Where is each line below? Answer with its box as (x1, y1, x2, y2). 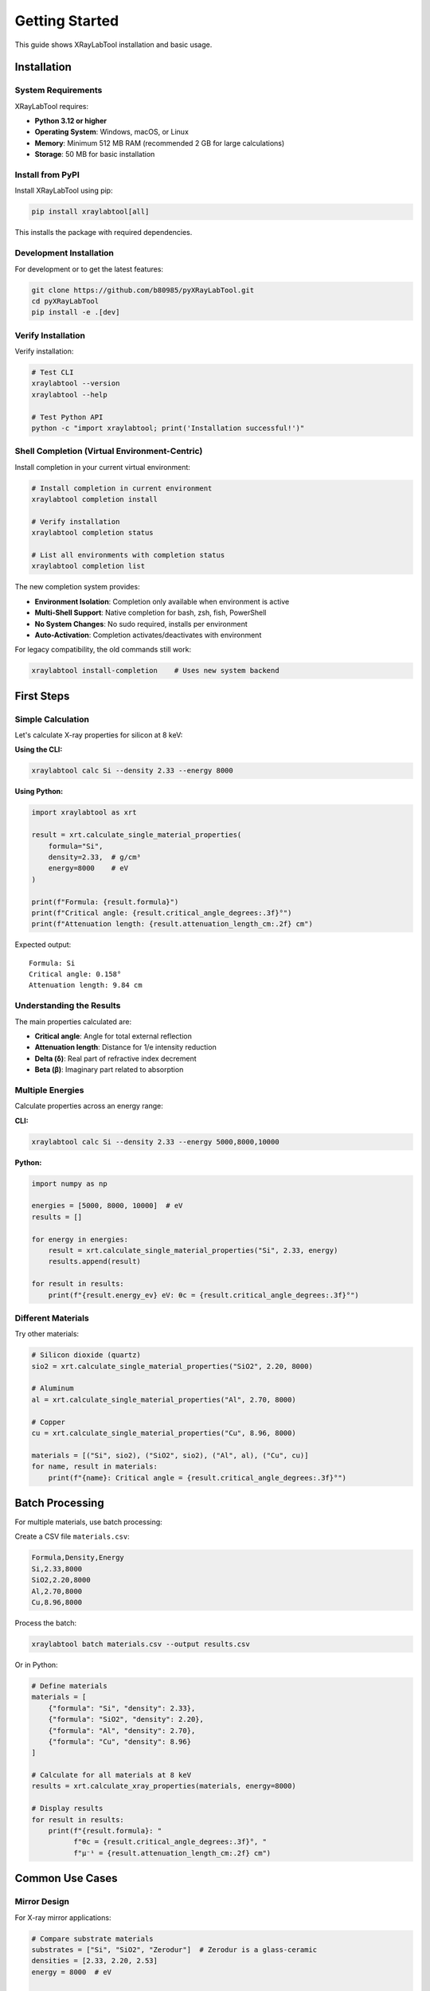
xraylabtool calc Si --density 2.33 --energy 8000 (31, 766, 234, 776)
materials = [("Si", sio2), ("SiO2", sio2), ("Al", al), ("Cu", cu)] (31, 1450, 309, 1460)
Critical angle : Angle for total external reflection (34, 1031, 193, 1041)
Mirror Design (14, 1896, 69, 1907)
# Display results (31, 1804, 104, 1813)
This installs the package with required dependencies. (14, 228, 193, 237)
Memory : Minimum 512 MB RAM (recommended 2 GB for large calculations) (34, 138, 285, 147)
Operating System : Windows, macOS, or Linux (34, 127, 189, 137)
